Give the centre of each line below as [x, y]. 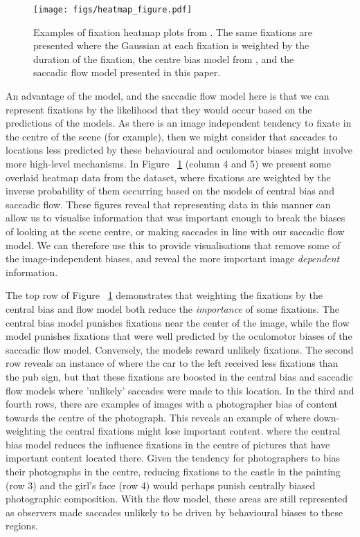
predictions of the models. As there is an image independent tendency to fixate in [179, 123]
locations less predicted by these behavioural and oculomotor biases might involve [179, 150]
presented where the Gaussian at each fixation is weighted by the [171, 45]
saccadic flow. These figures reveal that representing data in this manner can [168, 204]
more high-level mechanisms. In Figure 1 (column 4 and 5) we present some [168, 163]
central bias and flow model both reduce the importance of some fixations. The [172, 308]
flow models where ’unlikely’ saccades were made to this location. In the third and [180, 390]
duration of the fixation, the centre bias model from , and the [164, 58]
